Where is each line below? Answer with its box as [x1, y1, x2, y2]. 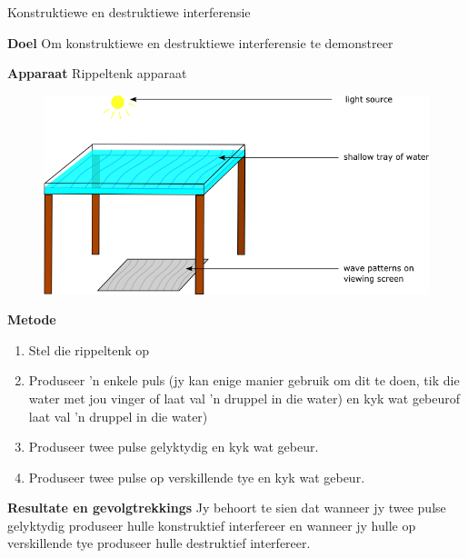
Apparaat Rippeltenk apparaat [7, 64, 187, 83]
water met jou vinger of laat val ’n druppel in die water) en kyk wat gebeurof [28, 388, 461, 407]
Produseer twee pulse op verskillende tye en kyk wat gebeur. [28, 467, 365, 486]
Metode [7, 310, 56, 329]
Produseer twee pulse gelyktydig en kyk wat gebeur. [28, 437, 319, 456]
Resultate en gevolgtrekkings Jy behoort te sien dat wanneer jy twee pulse [7, 498, 446, 517]
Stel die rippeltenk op [28, 340, 150, 359]
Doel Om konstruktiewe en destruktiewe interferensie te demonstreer [7, 33, 393, 52]
